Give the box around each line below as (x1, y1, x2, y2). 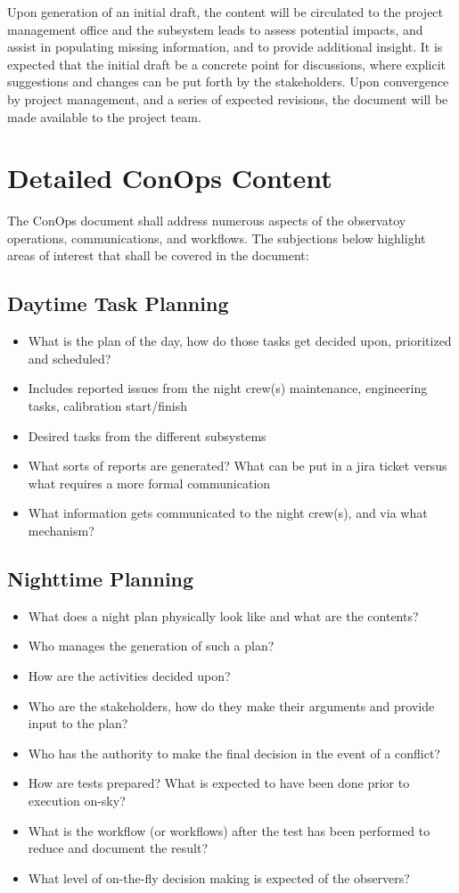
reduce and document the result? (28, 839, 209, 857)
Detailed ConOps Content (7, 160, 332, 196)
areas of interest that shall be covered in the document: (7, 246, 309, 265)
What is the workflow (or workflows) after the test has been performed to (28, 821, 430, 840)
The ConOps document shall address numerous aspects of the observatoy (7, 211, 406, 230)
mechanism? (28, 521, 94, 540)
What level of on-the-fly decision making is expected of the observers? (28, 868, 410, 887)
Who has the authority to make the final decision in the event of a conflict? (28, 743, 440, 762)
